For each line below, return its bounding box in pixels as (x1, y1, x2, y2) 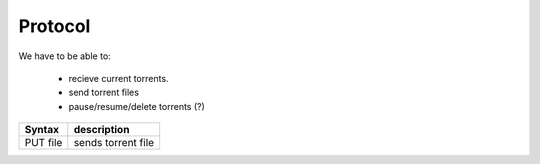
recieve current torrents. (68, 72, 169, 84)
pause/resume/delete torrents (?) (68, 100, 205, 112)
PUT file (24, 136, 63, 150)
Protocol (18, 15, 91, 37)
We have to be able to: (18, 50, 112, 62)
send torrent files (68, 86, 140, 99)
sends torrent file (73, 136, 155, 150)
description (73, 123, 130, 137)
